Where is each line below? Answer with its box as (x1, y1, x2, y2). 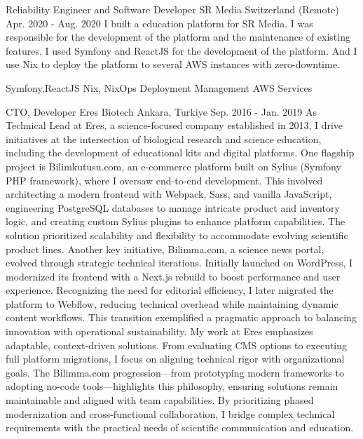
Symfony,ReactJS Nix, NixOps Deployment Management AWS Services (6, 80, 313, 95)
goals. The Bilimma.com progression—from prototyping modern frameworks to (6, 365, 344, 379)
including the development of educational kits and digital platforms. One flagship (6, 145, 355, 160)
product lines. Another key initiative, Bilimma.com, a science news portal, (6, 241, 324, 256)
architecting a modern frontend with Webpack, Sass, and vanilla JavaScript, (6, 187, 332, 201)
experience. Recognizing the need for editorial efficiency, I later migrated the (6, 283, 334, 297)
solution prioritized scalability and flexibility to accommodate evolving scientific (6, 227, 348, 242)
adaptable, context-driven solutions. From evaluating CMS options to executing (6, 337, 348, 352)
